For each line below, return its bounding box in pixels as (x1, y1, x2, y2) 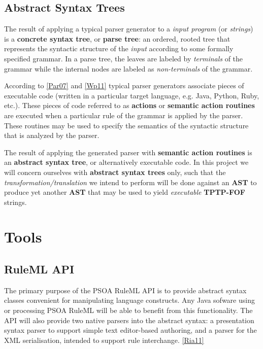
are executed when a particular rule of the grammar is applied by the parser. (4, 110, 243, 120)
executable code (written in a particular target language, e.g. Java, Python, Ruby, (4, 90, 259, 100)
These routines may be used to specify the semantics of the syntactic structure (4, 120, 249, 130)
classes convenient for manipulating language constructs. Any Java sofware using (4, 295, 255, 305)
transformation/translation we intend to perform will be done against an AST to (4, 177, 257, 187)
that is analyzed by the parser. (4, 130, 100, 141)
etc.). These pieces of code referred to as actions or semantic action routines (4, 100, 255, 111)
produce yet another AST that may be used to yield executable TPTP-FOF (4, 187, 245, 197)
